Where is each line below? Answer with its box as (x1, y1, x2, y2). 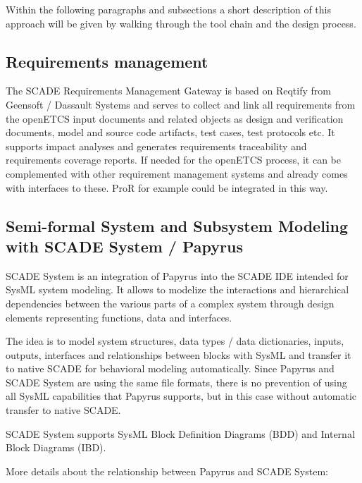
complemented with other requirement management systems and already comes (6, 166, 348, 181)
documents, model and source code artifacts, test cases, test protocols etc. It (6, 125, 335, 140)
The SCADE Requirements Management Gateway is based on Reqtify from (6, 83, 331, 98)
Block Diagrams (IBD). (6, 440, 106, 455)
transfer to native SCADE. (6, 403, 121, 417)
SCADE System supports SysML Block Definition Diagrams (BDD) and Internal (6, 426, 355, 441)
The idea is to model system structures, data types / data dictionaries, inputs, (6, 334, 344, 348)
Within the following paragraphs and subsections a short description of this (6, 2, 331, 16)
